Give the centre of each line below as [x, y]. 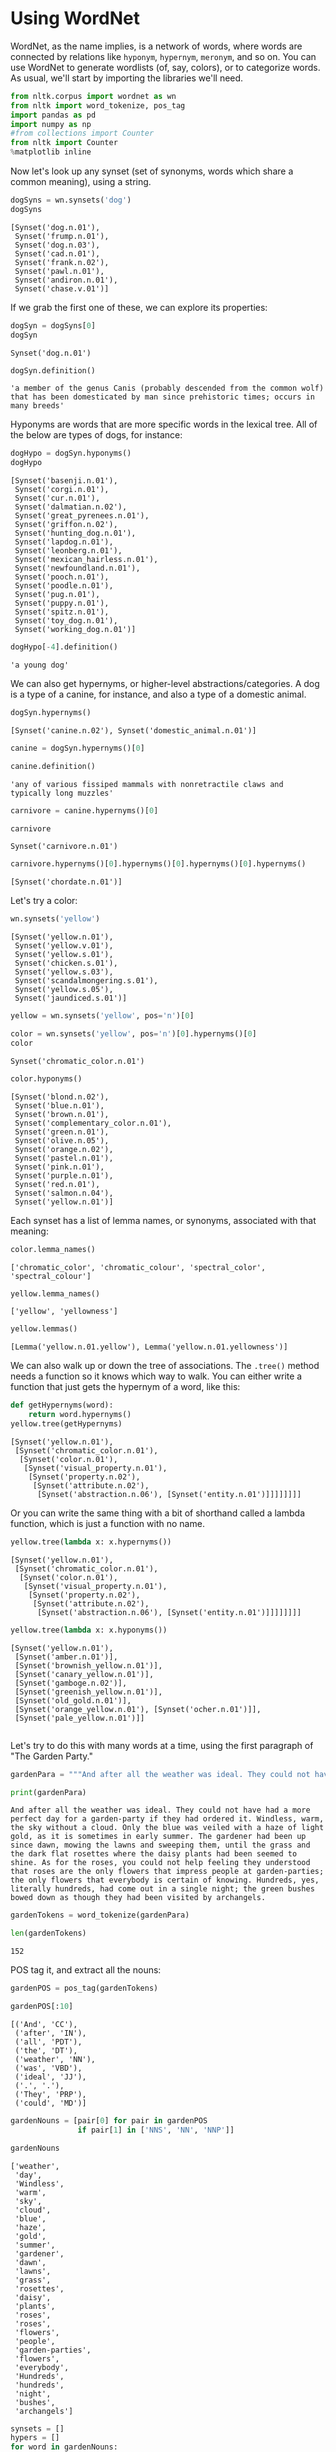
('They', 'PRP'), [50, 2094]
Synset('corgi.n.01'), [62, 490]
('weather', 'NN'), [55, 2059]
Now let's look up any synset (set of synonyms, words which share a [152, 171]
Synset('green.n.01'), [62, 1132]
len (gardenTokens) [48, 1933]
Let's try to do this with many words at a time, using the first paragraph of [162, 1745]
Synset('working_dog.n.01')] [75, 630]
